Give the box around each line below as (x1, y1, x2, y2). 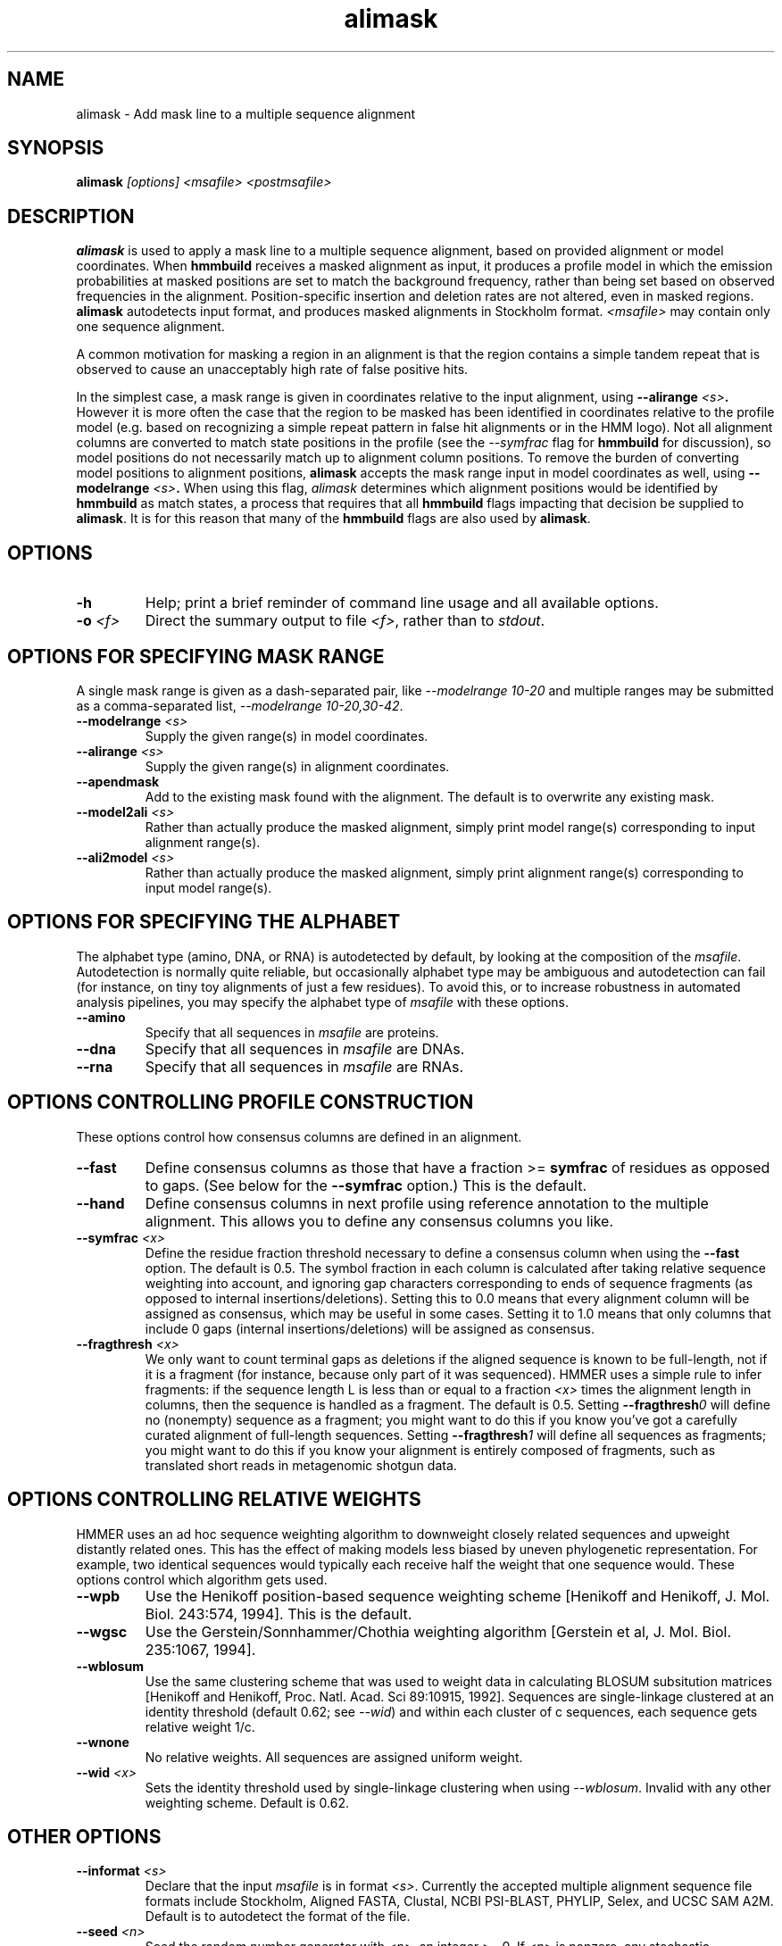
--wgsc (76, 1622, 128, 1641)
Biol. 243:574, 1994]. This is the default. (145, 1604, 412, 1623)
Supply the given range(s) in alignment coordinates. (145, 758, 450, 774)
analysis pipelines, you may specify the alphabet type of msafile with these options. (76, 994, 570, 1010)
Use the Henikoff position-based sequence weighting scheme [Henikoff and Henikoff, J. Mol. (145, 1586, 770, 1605)
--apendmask (76, 773, 160, 789)
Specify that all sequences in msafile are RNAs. (145, 1057, 464, 1076)
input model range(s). (145, 879, 272, 895)
